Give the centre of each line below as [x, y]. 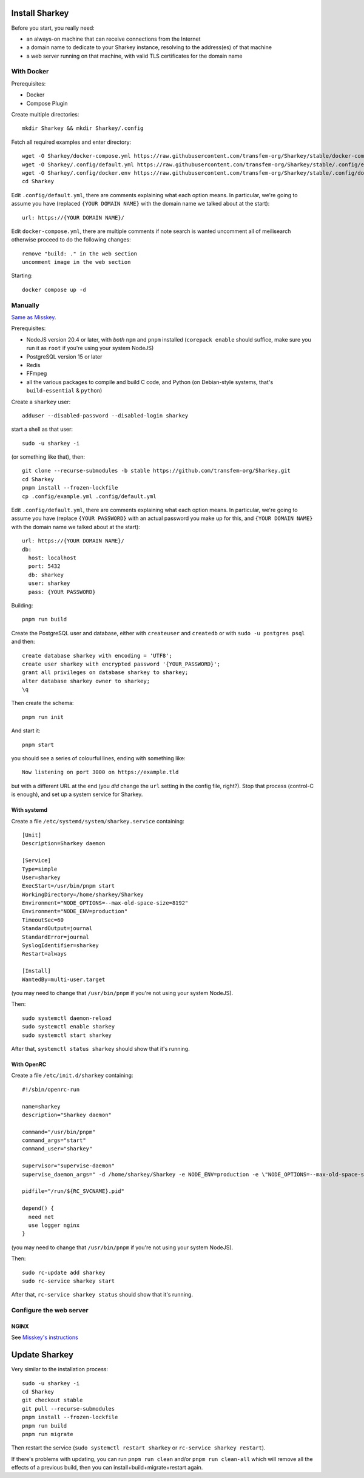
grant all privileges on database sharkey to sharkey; [105, 673]
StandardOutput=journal [57, 929]
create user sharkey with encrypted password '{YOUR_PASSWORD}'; [121, 664]
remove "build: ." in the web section [80, 254]
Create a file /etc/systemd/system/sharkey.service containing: [98, 821]
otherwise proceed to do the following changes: [71, 240]
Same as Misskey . [34, 317]
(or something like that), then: [48, 457]
